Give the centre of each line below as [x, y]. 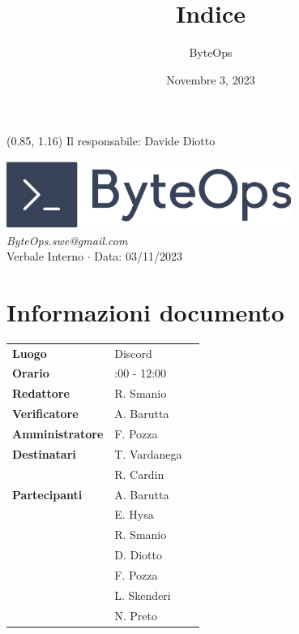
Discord [133, 353]
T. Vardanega [148, 453]
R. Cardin [139, 474]
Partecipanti [47, 494]
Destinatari [44, 453]
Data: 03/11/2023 [138, 256]
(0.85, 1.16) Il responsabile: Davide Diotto [111, 141]
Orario [31, 373]
